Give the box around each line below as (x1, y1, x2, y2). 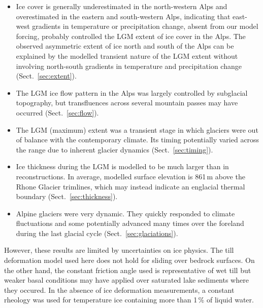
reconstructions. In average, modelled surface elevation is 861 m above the (16, 171, 245, 181)
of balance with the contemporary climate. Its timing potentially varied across (16, 134, 259, 145)
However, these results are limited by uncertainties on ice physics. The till (4, 245, 234, 255)
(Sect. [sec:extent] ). (16, 70, 77, 81)
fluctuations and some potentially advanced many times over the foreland (16, 218, 244, 228)
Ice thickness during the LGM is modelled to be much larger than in (16, 161, 229, 172)
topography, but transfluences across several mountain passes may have (16, 97, 238, 108)
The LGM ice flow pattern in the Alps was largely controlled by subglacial (16, 87, 248, 98)
